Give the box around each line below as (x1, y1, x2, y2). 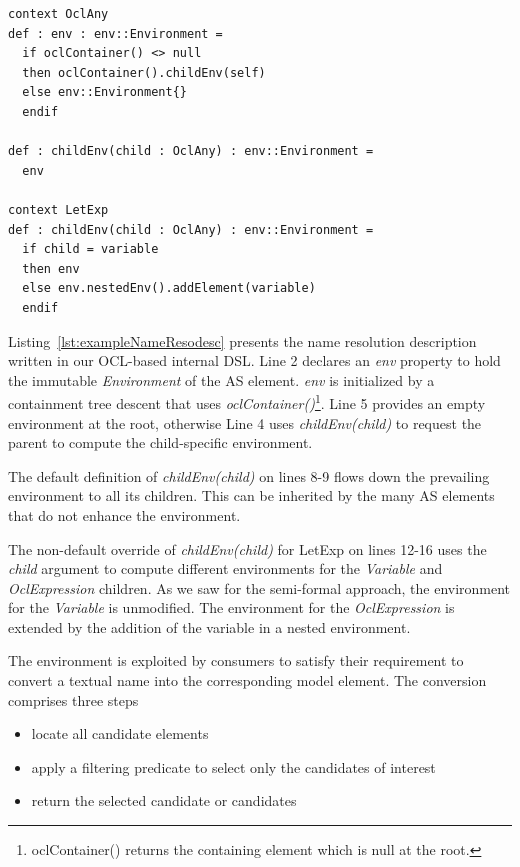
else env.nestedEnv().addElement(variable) (22, 281, 316, 296)
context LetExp (8, 202, 109, 217)
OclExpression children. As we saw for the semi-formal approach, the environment (8, 577, 511, 598)
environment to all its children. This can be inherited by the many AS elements (8, 485, 495, 506)
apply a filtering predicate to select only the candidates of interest (31, 756, 436, 777)
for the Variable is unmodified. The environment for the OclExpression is (8, 597, 455, 618)
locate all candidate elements (31, 723, 209, 744)
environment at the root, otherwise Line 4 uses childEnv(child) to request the (8, 412, 482, 433)
